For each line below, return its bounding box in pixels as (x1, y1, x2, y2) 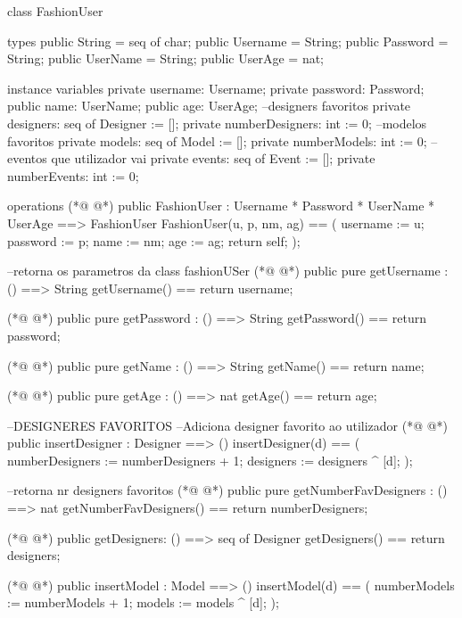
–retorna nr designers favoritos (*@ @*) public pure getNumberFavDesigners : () (7, 481, 448, 499)
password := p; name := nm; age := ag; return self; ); (7, 231, 301, 250)
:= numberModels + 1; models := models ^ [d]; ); (7, 593, 279, 612)
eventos (7, 149, 47, 168)
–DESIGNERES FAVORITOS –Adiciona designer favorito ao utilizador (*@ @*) (7, 416, 449, 434)
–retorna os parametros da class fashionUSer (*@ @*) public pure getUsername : (7, 261, 449, 280)
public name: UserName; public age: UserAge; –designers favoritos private (7, 96, 411, 115)
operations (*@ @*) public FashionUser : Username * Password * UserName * (7, 196, 435, 215)
